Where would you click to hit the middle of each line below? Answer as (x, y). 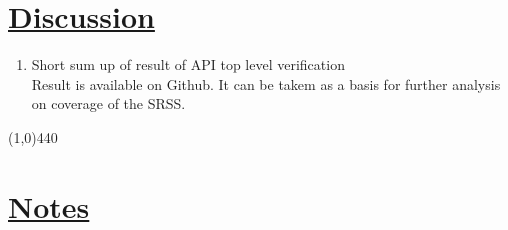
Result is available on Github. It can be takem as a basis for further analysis (266, 83)
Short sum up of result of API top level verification (188, 64)
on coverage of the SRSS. (108, 103)
